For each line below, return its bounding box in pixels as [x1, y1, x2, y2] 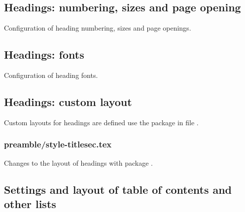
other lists [4, 196, 56, 211]
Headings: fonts [4, 47, 84, 62]
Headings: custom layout [4, 94, 132, 109]
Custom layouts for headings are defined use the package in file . [4, 117, 199, 127]
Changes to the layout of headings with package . [4, 157, 153, 168]
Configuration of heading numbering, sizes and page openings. [4, 23, 191, 33]
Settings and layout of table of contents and [4, 181, 232, 197]
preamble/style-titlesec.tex [4, 138, 112, 150]
